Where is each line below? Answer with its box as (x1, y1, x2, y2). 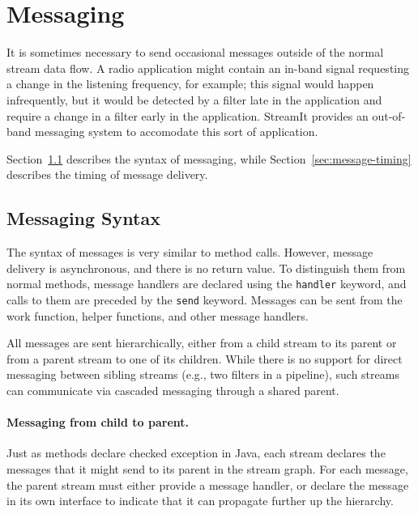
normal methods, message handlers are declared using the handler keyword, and (6, 275, 407, 292)
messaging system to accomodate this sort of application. (35, 123, 318, 140)
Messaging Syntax (6, 206, 160, 231)
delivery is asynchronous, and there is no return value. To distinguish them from (6, 259, 406, 276)
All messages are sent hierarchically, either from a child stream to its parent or (6, 334, 397, 351)
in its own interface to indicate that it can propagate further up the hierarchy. (6, 492, 394, 509)
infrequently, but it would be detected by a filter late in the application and (6, 91, 382, 108)
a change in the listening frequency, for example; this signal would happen (6, 75, 374, 92)
